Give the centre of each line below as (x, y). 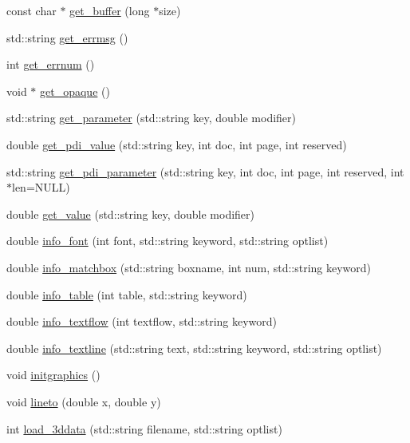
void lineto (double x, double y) (84, 401)
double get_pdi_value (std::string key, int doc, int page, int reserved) (177, 144)
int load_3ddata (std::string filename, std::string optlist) (144, 428)
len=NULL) (41, 187)
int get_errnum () (51, 64)
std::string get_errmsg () (67, 37)
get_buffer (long (110, 10)
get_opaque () (75, 91)
